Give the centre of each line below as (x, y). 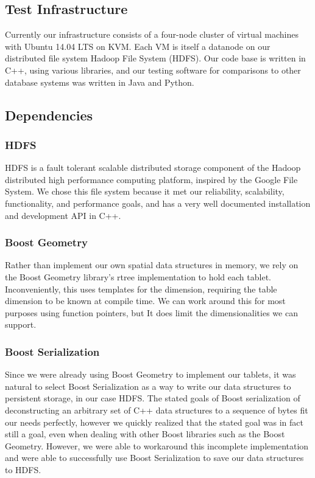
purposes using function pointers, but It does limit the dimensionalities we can (151, 312)
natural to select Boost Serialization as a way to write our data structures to (148, 386)
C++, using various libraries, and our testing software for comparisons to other (153, 70)
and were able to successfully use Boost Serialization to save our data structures (154, 458)
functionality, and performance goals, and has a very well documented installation (158, 203)
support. (21, 324)
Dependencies (49, 115)
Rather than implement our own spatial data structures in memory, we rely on (152, 265)
